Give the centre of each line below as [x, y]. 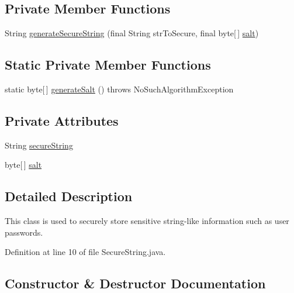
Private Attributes [62, 120]
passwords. [24, 232]
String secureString [39, 145]
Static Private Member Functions [108, 65]
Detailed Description [69, 196]
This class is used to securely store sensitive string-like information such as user [147, 221]
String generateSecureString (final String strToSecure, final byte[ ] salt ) [132, 33]
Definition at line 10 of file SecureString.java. [85, 252]
